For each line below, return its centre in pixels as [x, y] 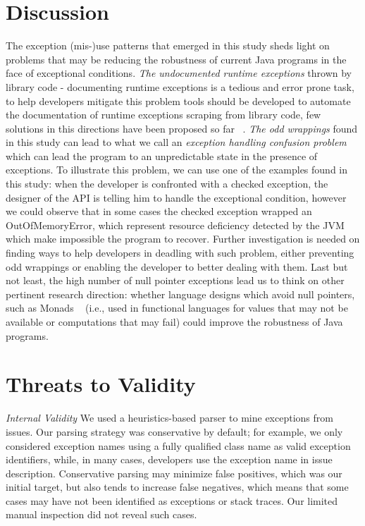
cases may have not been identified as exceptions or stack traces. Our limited [172, 500]
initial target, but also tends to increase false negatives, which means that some [177, 487]
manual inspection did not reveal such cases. [101, 514]
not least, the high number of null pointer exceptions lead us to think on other [175, 280]
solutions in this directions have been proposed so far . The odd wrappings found [182, 128]
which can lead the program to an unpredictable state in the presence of [162, 155]
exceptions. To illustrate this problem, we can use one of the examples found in [177, 170]
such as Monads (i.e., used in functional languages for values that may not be [177, 308]
